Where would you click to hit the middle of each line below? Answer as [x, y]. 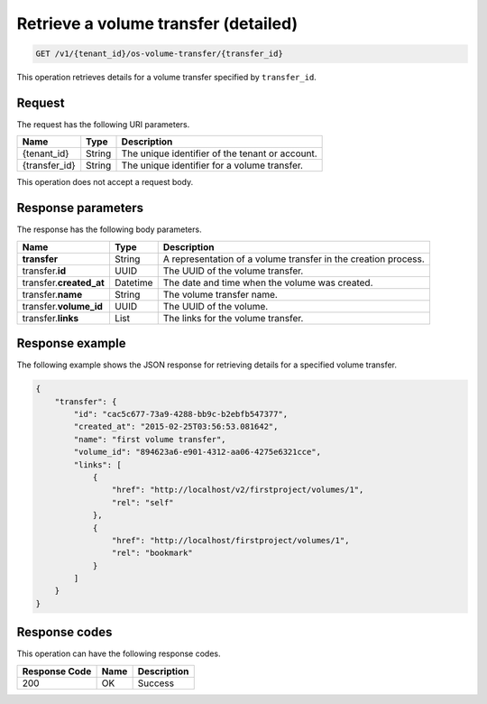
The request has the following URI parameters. [103, 125]
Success [156, 683]
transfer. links [51, 318]
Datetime [133, 283]
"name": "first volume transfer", [150, 439]
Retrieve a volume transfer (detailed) [157, 23]
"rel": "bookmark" [152, 553]
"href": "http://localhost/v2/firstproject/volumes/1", [238, 490]
